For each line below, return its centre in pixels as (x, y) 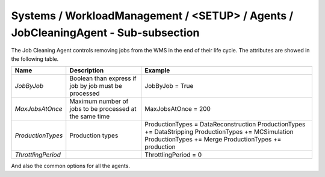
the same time (90, 116)
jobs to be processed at (103, 109)
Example (157, 70)
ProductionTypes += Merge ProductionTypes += (213, 140)
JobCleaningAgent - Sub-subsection (105, 33)
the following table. (35, 59)
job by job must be (96, 86)
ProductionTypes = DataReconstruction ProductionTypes (225, 125)
